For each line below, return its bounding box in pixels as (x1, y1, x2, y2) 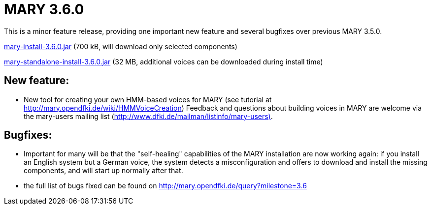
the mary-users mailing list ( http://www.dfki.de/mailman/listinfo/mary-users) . (24, 112, 273, 120)
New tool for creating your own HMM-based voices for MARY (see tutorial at (24, 95, 272, 104)
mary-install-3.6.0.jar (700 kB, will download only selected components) (4, 42, 237, 51)
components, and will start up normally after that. (24, 166, 183, 175)
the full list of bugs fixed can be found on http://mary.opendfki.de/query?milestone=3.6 (24, 181, 307, 190)
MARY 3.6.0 (4, 1, 84, 18)
